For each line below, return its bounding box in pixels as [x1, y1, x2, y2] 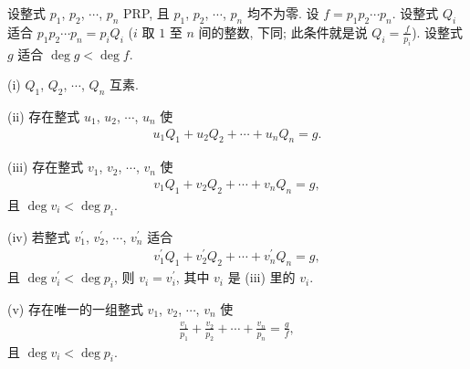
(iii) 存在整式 [7, 157, 84, 176]
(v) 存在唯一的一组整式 [7, 299, 143, 318]
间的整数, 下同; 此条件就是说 [198, 22, 368, 41]
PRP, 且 [123, 4, 170, 22]
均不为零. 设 [246, 4, 319, 22]
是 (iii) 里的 [227, 268, 296, 287]
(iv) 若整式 [7, 227, 70, 246]
